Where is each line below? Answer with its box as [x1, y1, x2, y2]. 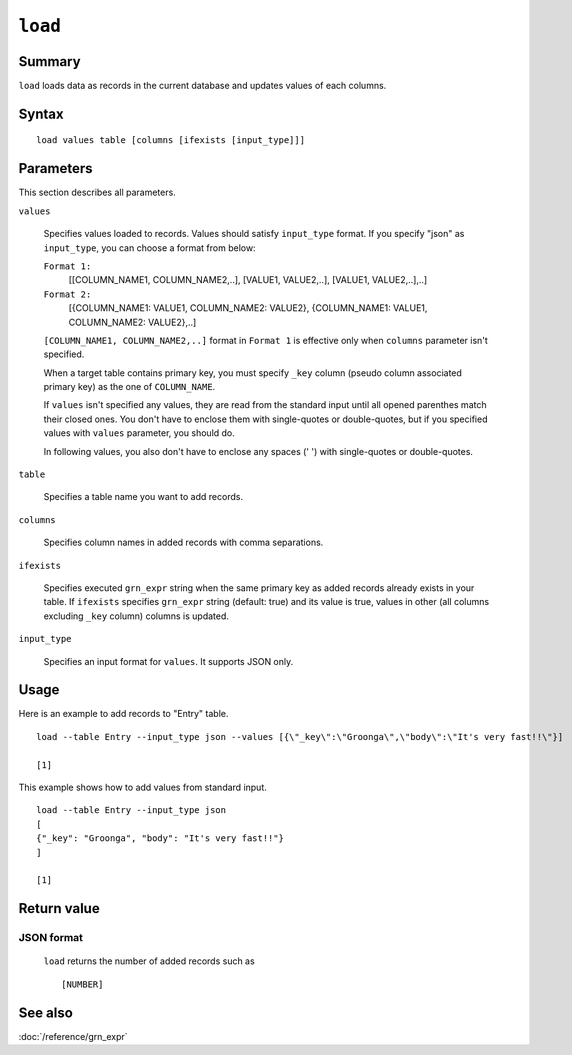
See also [18, 1004, 74, 1021]
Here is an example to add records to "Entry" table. [18, 708, 229, 720]
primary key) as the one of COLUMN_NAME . [43, 381, 216, 393]
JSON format [18, 931, 84, 945]
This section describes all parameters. [18, 186, 177, 199]
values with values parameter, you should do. [43, 427, 235, 439]
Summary [18, 53, 81, 70]
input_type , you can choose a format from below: [43, 241, 256, 254]
